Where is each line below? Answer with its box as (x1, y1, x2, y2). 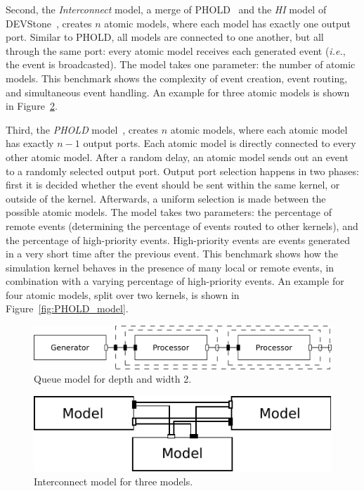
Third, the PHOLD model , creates (6, 122, 158, 136)
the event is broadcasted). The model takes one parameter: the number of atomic (6, 57, 356, 72)
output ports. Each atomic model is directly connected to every (83, 136, 356, 151)
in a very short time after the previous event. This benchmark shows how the (6, 246, 339, 261)
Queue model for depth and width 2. (34, 371, 192, 386)
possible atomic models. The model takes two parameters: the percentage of (6, 205, 332, 219)
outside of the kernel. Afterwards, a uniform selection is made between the (6, 191, 326, 205)
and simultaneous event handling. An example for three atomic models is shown (6, 84, 350, 99)
